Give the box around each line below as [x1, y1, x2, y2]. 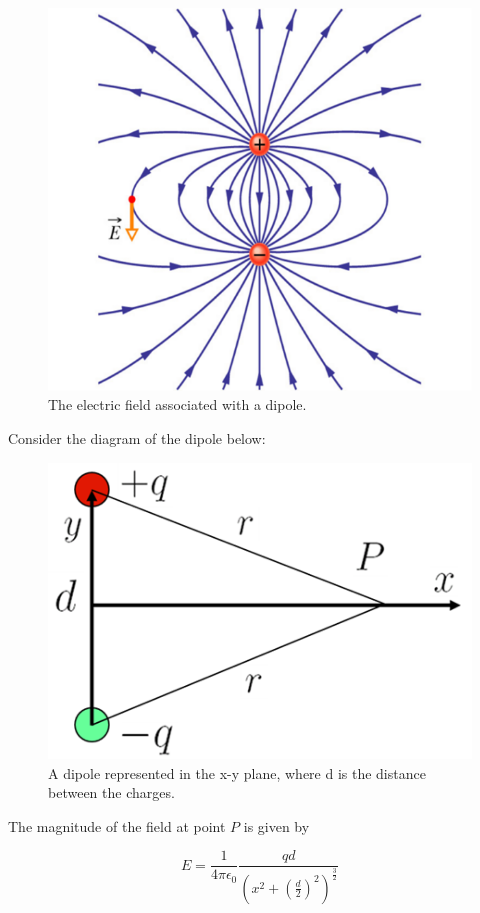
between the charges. [48, 782, 175, 803]
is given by [243, 815, 310, 836]
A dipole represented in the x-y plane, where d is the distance [48, 762, 426, 783]
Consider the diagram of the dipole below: [8, 428, 266, 449]
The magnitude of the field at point [8, 815, 226, 836]
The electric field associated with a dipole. [48, 394, 307, 415]
